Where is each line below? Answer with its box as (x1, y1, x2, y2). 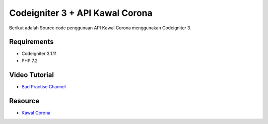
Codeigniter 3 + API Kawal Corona (9, 7, 153, 18)
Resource (9, 97, 40, 105)
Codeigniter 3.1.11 (21, 51, 57, 57)
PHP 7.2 (21, 58, 38, 63)
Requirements (9, 38, 54, 46)
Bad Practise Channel (21, 83, 66, 89)
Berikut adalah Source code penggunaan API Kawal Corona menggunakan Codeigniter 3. (9, 25, 192, 31)
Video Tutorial (9, 70, 54, 79)
